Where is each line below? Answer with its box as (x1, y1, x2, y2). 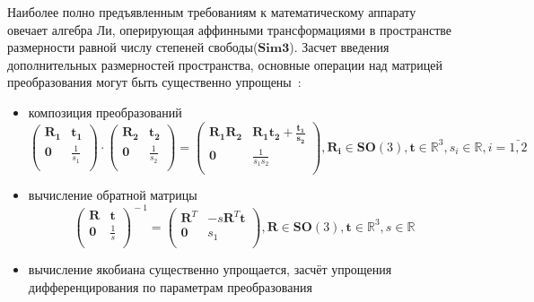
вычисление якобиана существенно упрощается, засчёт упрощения (28, 260, 392, 279)
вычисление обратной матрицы (28, 186, 197, 204)
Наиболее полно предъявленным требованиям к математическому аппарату (7, 3, 416, 21)
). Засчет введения (289, 38, 390, 56)
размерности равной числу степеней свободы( (7, 38, 258, 56)
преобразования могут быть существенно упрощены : (7, 73, 302, 91)
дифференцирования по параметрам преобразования (28, 277, 312, 296)
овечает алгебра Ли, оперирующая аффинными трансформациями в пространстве (7, 20, 452, 39)
